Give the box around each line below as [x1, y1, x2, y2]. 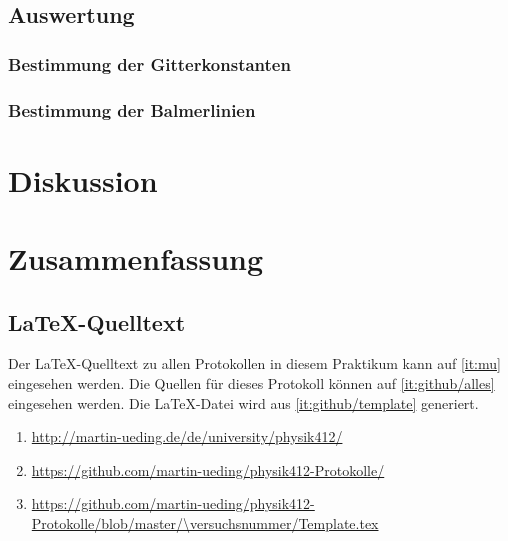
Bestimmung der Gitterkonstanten [8, 51, 291, 76]
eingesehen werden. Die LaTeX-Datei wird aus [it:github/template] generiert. [8, 392, 479, 413]
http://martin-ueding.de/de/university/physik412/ [31, 426, 343, 447]
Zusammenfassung [8, 238, 264, 279]
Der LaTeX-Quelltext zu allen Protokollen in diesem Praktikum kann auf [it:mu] [8, 353, 501, 374]
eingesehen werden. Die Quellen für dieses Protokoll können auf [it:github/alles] [8, 373, 495, 394]
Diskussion [8, 159, 158, 200]
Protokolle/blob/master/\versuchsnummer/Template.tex [31, 512, 379, 533]
